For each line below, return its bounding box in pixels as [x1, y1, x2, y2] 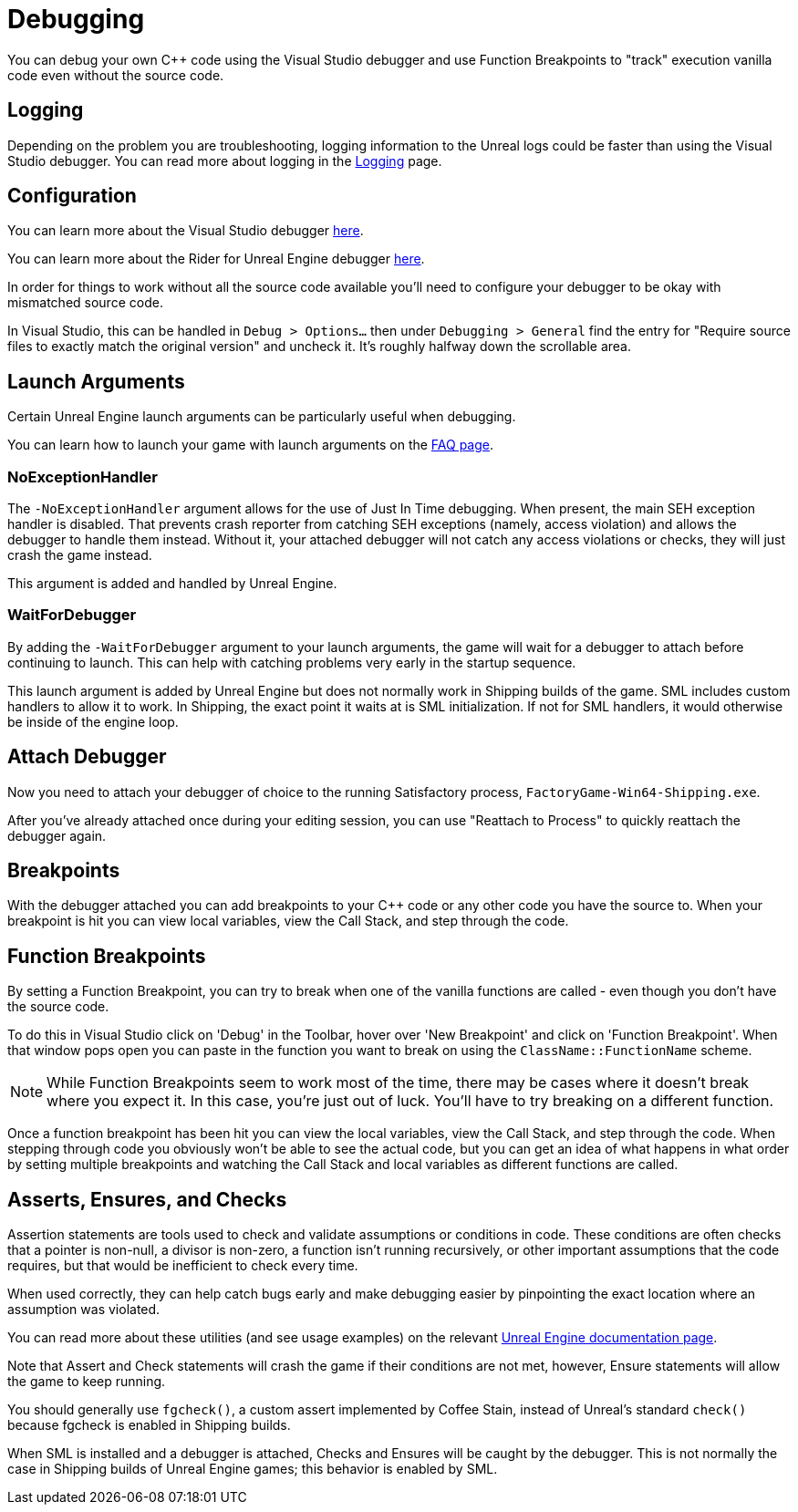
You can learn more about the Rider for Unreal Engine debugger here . [7, 251, 425, 267]
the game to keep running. [7, 1373, 166, 1390]
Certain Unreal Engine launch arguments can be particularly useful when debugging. [7, 409, 516, 425]
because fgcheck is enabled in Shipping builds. [7, 1417, 291, 1434]
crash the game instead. [7, 547, 152, 564]
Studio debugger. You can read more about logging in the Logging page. [7, 152, 442, 169]
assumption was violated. [7, 1301, 161, 1318]
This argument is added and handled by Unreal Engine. [7, 575, 337, 592]
